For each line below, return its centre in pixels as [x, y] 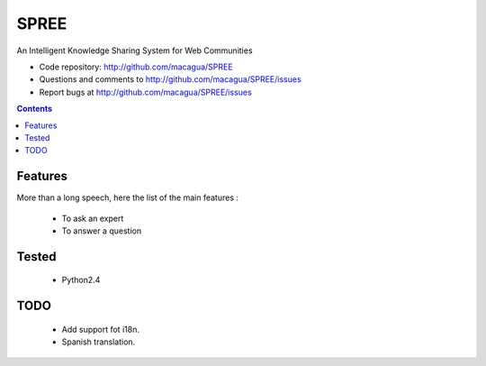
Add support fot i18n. [100, 329]
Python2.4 [81, 280]
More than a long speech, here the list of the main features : [127, 197]
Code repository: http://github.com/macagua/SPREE [136, 67]
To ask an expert [93, 218]
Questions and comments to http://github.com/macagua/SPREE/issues [170, 79]
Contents [35, 109]
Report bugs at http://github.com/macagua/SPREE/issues [145, 92]
